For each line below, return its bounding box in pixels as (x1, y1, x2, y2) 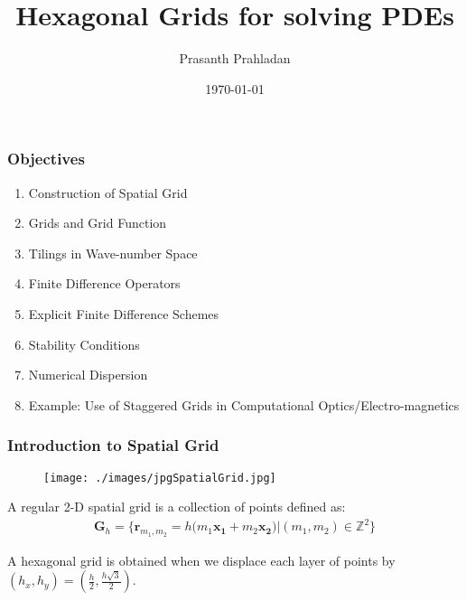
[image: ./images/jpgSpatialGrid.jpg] (43, 471, 276, 484)
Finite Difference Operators (28, 274, 181, 293)
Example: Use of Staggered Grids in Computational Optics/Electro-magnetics (28, 395, 460, 414)
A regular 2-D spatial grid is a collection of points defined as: (7, 497, 346, 516)
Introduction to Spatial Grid (7, 434, 219, 456)
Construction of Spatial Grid (28, 183, 188, 202)
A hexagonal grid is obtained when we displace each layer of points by (7, 550, 396, 569)
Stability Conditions (28, 334, 140, 353)
